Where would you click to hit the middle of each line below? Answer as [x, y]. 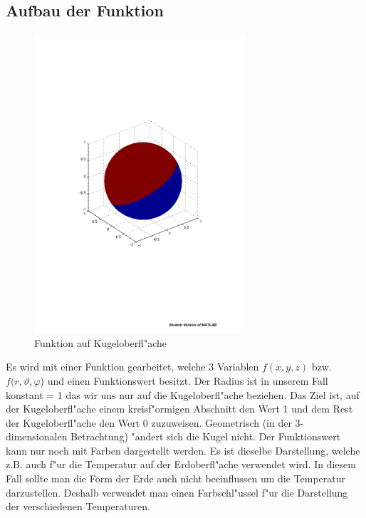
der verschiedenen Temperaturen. [78, 506]
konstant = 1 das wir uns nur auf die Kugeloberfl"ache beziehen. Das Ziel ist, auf [183, 394]
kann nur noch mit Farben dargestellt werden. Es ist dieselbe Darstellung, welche [183, 450]
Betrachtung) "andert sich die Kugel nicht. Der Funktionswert [206, 436]
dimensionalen [37, 436]
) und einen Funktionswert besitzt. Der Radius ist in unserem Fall [184, 380]
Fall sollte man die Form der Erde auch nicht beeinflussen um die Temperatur [176, 478]
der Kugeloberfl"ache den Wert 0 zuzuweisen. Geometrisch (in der [149, 422]
